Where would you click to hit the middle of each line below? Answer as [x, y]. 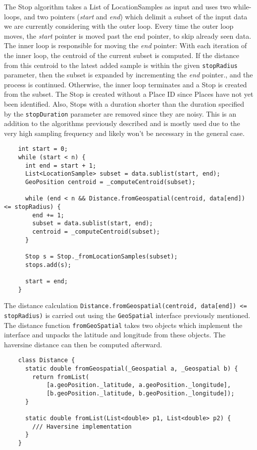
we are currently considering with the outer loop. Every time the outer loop [119, 26]
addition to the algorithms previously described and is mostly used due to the [122, 123]
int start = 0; [43, 149]
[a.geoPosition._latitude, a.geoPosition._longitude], [139, 385]
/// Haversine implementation [82, 426]
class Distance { [47, 360]
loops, [13, 16]
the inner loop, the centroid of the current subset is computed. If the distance [122, 55]
